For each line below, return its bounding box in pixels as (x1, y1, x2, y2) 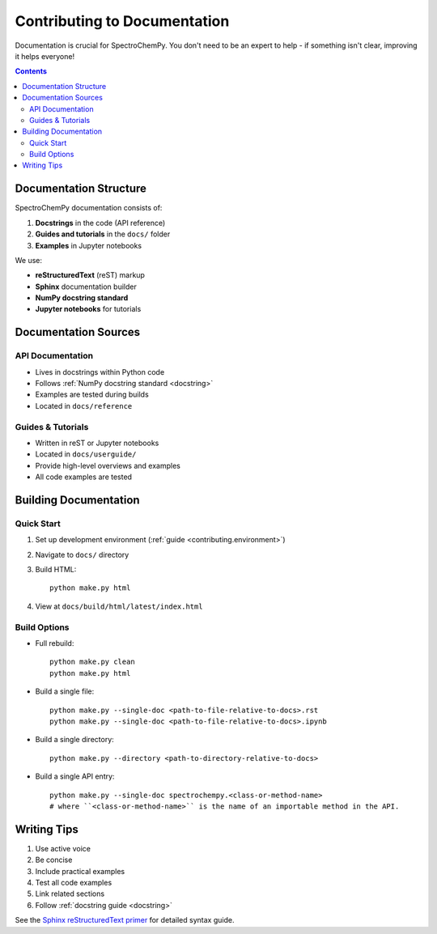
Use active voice (35, 843, 91, 853)
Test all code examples (35, 877, 112, 887)
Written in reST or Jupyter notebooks (35, 438, 159, 448)
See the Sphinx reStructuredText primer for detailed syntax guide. (15, 915, 235, 925)
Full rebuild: (35, 638, 74, 647)
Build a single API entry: (35, 771, 115, 781)
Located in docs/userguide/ (35, 449, 137, 459)
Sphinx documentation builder (35, 282, 137, 291)
